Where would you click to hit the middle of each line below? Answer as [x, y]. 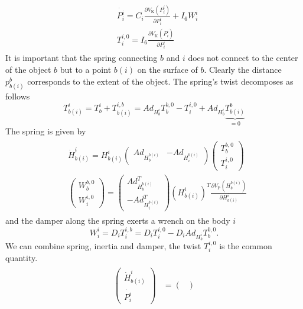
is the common [246, 245]
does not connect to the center [243, 58]
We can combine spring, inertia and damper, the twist [103, 245]
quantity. [22, 258]
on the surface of [167, 70]
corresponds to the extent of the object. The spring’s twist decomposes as [160, 81]
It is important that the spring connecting [82, 58]
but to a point [86, 70]
